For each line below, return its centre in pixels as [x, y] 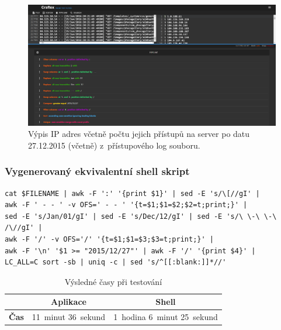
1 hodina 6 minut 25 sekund [166, 317]
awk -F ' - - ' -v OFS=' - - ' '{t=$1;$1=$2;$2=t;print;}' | [126, 205]
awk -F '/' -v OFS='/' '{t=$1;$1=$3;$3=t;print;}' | [109, 239]
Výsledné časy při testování [113, 281]
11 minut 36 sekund [69, 317]
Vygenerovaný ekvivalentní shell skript [97, 171]
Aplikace [69, 302]
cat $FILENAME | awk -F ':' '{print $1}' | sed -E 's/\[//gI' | [132, 193]
